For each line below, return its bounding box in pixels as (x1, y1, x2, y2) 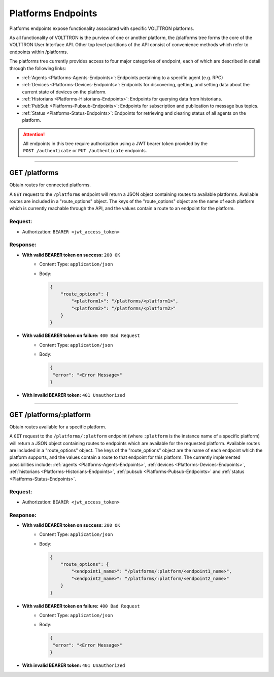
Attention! (23, 131, 45, 137)
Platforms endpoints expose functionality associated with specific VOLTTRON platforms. (9, 25, 194, 31)
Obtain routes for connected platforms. (9, 182, 91, 188)
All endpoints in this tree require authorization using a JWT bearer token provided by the (23, 141, 208, 147)
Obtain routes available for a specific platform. (9, 424, 107, 430)
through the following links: (9, 65, 66, 71)
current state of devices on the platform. (22, 89, 107, 95)
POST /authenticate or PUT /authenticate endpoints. (23, 148, 147, 154)
